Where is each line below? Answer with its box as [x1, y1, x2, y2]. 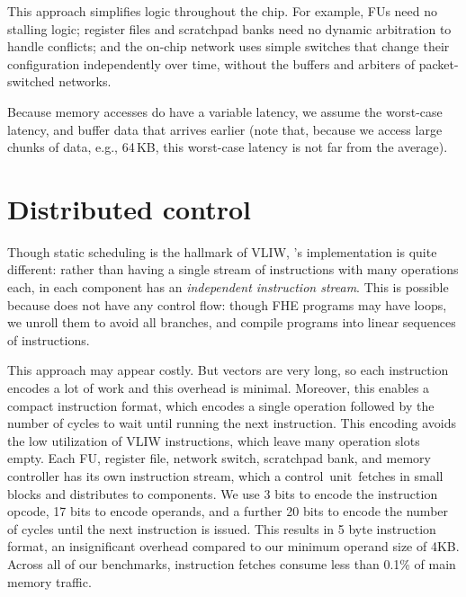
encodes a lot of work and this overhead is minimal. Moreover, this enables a [7, 379, 430, 397]
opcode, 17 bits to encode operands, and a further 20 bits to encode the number [7, 502, 449, 521]
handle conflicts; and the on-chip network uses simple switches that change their [7, 37, 450, 56]
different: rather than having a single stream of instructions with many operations [7, 260, 459, 279]
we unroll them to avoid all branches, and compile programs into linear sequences [7, 313, 456, 332]
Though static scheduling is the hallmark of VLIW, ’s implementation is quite [7, 242, 437, 261]
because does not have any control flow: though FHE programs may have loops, [7, 295, 447, 314]
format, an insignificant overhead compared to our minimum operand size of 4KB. [7, 537, 460, 556]
